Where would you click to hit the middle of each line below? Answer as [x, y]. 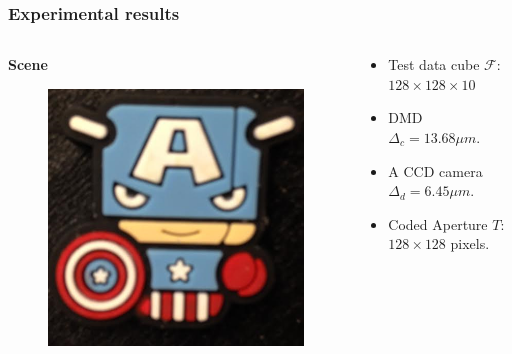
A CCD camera [435, 170]
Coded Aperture [438, 223]
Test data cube [434, 64]
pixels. [470, 243]
